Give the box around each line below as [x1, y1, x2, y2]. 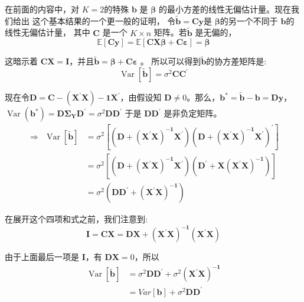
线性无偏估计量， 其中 [5, 26, 90, 38]
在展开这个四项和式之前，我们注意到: [5, 213, 148, 225]
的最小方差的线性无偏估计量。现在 [158, 3, 291, 15]
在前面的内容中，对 [5, 3, 79, 15]
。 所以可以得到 [140, 55, 201, 67]
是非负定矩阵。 [164, 107, 222, 119]
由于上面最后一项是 [5, 251, 79, 263]
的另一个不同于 [220, 14, 278, 27]
